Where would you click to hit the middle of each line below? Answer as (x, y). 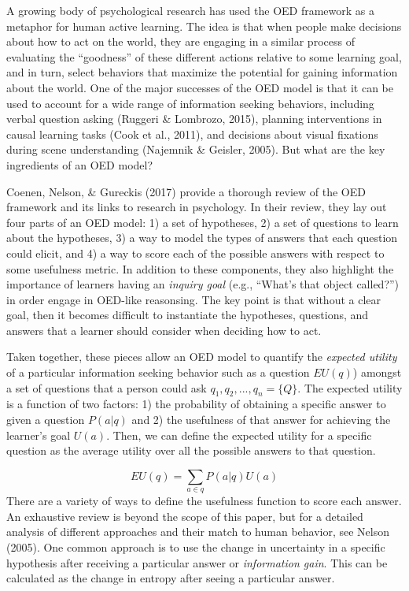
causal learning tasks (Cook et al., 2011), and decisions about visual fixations (192, 134)
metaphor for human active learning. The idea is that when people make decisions (204, 26)
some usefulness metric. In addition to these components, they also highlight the (200, 268)
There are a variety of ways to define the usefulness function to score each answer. (204, 501)
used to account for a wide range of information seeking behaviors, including (190, 103)
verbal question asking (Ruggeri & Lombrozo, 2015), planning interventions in (194, 119)
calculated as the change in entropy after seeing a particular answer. (171, 578)
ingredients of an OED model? (80, 164)
